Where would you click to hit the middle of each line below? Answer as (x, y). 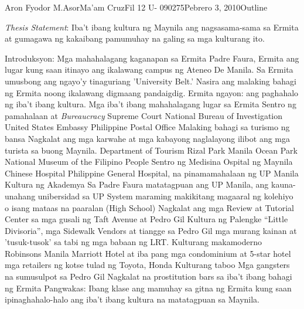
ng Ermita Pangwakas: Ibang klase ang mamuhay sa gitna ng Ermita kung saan (148, 288)
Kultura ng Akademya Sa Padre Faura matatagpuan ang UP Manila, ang (137, 184)
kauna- (283, 184)
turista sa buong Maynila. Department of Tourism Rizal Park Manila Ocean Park (151, 150)
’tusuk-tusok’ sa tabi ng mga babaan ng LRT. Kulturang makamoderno (134, 242)
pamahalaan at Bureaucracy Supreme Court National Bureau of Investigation (144, 115)
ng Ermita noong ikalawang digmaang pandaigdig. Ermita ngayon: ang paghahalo (152, 92)
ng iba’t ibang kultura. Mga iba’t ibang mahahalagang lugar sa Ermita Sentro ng (151, 104)
